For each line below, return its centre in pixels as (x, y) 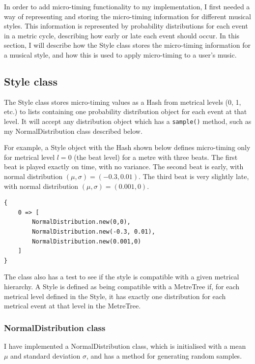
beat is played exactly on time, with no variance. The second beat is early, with (124, 167)
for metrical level (29, 157)
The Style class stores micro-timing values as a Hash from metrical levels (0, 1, (123, 102)
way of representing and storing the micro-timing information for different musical (127, 16)
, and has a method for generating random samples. (164, 355)
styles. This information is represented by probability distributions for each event (126, 26)
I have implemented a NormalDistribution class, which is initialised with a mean (125, 346)
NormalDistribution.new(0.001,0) (87, 241)
